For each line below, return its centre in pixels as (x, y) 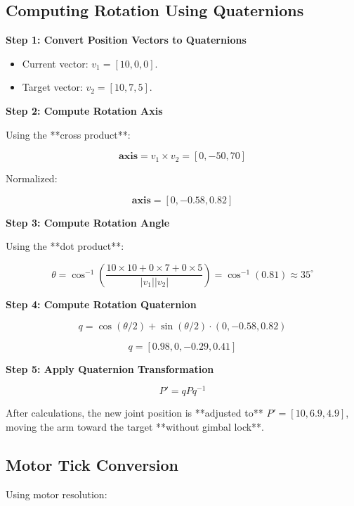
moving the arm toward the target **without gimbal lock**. (135, 426)
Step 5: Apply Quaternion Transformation (110, 368)
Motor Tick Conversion (92, 464)
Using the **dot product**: (65, 246)
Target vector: (52, 87)
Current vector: (55, 63)
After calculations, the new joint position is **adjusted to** (135, 413)
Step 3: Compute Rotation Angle (88, 222)
